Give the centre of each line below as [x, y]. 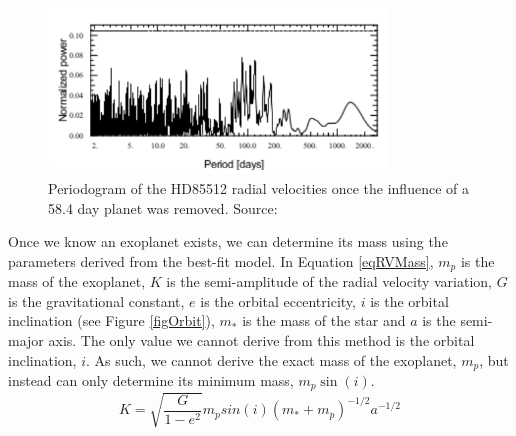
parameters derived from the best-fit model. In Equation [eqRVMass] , [221, 260]
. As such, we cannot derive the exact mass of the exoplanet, [271, 359]
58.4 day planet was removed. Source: [163, 207]
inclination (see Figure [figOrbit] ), [111, 320]
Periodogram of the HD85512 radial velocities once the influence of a [258, 187]
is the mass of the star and [324, 320]
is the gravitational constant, [96, 300]
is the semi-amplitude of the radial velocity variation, [329, 281]
